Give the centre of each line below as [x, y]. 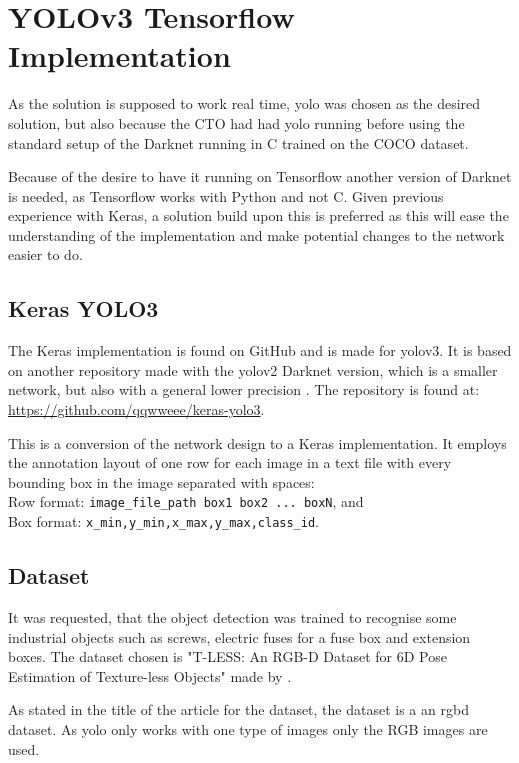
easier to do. [45, 254]
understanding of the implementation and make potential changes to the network [256, 234]
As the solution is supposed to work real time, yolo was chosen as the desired [244, 103]
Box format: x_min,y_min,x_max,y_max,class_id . [164, 521]
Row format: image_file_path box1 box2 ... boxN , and [186, 501]
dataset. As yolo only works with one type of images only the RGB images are [248, 728]
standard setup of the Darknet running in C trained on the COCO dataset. [238, 142]
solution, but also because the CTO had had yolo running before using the [236, 122]
